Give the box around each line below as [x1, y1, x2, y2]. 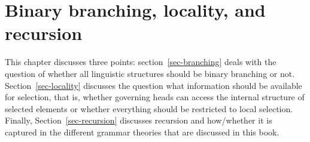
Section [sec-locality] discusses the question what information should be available [5, 79, 302, 91]
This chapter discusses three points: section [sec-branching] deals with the [5, 55, 276, 68]
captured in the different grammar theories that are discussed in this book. [5, 125, 279, 138]
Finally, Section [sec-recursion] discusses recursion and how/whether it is [5, 114, 272, 126]
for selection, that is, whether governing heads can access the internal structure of [5, 91, 305, 103]
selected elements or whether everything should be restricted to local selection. [5, 102, 293, 115]
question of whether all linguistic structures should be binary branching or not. [5, 67, 295, 79]
